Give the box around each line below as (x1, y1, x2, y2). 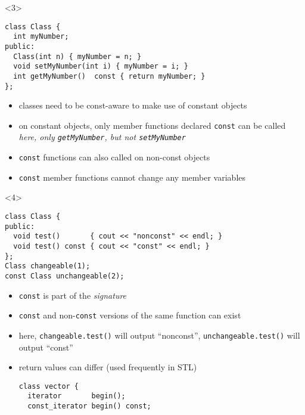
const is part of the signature (18, 289, 127, 301)
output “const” (18, 340, 73, 353)
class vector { (18, 382, 79, 391)
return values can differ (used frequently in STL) (18, 361, 197, 373)
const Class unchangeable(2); (5, 271, 125, 280)
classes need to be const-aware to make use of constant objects (18, 99, 247, 112)
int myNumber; (13, 32, 69, 41)
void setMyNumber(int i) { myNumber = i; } (13, 62, 188, 71)
